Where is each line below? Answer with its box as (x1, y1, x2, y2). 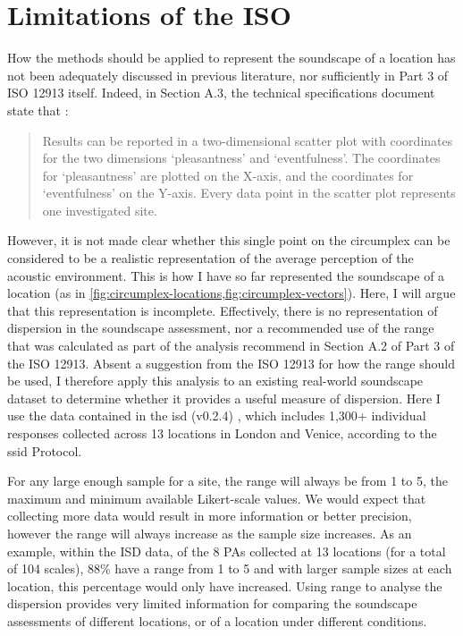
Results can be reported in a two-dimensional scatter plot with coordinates (42, 131, 453, 149)
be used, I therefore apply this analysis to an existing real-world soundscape (7, 371, 424, 390)
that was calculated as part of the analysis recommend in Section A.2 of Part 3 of (7, 336, 455, 355)
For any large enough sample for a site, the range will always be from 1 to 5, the (7, 471, 448, 490)
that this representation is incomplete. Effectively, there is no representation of (7, 301, 438, 319)
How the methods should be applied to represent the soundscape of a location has (7, 48, 456, 67)
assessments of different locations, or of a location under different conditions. (7, 611, 427, 630)
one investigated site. (42, 200, 157, 219)
